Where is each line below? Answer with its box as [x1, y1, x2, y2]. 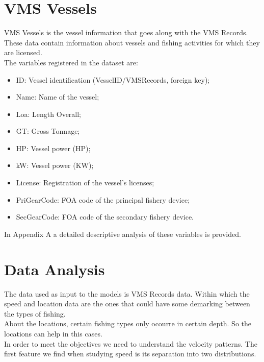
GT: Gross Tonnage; [16, 126, 80, 136]
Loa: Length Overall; [16, 108, 82, 119]
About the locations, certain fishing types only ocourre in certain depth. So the [4, 318, 251, 329]
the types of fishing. [4, 308, 66, 319]
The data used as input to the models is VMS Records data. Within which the [4, 288, 250, 299]
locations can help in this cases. [4, 328, 102, 339]
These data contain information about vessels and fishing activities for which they [4, 37, 260, 47]
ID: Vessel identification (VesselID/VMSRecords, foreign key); [16, 74, 210, 85]
